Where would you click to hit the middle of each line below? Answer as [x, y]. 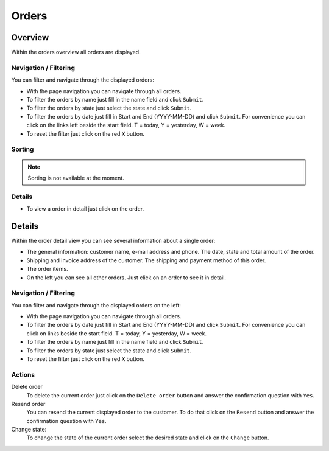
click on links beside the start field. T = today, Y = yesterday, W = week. [117, 333]
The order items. [47, 269]
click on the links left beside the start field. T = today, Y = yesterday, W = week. [126, 125]
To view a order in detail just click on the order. [85, 209]
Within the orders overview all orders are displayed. [76, 52]
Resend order [28, 404]
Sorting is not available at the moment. [76, 178]
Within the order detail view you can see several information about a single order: [113, 240]
